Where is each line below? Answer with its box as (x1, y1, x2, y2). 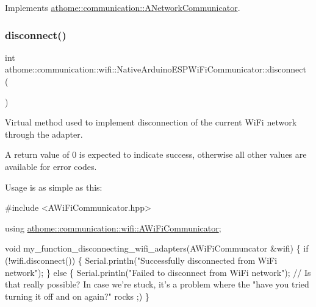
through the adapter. (5, 127, 83, 140)
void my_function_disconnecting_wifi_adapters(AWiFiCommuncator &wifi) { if (5, 242, 309, 255)
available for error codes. (5, 160, 97, 172)
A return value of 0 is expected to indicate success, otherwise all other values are (5, 148, 307, 161)
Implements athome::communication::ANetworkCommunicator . (5, 1, 240, 13)
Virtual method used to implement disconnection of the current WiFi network (5, 116, 297, 129)
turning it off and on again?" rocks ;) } (5, 289, 149, 302)
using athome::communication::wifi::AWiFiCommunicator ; (5, 221, 221, 234)
